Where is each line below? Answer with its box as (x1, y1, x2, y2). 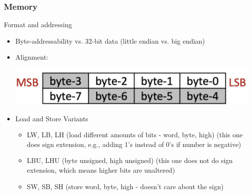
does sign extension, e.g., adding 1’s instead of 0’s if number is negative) (27, 139, 241, 149)
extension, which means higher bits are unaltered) (27, 165, 175, 175)
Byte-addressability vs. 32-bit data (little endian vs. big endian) (15, 35, 205, 46)
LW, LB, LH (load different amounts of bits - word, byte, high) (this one (27, 130, 243, 140)
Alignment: (15, 52, 48, 62)
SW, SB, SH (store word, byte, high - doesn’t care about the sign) (27, 181, 224, 191)
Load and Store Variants (15, 113, 88, 123)
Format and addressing (4, 19, 72, 30)
